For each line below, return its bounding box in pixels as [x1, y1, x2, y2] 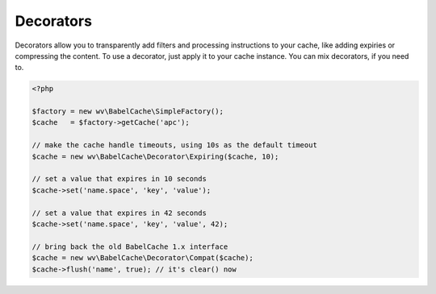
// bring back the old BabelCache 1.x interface [31, 242, 228, 251]
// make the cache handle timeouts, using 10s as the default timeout [31, 141, 318, 150]
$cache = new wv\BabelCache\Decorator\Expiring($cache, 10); [31, 151, 279, 161]
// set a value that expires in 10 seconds [31, 174, 208, 184]
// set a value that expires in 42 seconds [31, 208, 208, 217]
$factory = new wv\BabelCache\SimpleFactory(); [31, 107, 224, 116]
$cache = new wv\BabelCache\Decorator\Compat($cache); [31, 254, 254, 263]
